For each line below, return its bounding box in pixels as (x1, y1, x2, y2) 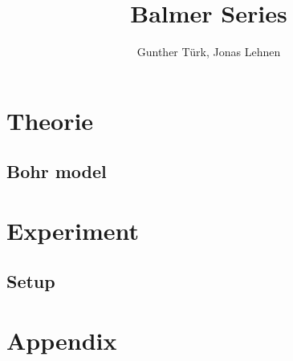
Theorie (6, 103, 94, 136)
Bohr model (6, 159, 107, 184)
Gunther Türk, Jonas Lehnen (136, 43, 281, 60)
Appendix (6, 324, 117, 357)
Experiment (6, 213, 140, 246)
